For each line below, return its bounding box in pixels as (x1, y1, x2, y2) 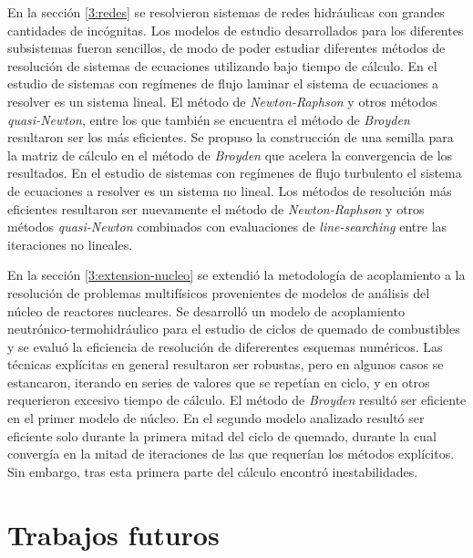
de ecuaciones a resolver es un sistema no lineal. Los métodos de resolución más (7, 181, 452, 200)
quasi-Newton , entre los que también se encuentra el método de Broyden (7, 109, 410, 129)
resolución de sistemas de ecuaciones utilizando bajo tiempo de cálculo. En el (7, 56, 437, 75)
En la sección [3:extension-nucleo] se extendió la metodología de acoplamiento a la (7, 265, 466, 284)
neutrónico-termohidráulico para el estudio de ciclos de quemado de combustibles (7, 319, 460, 338)
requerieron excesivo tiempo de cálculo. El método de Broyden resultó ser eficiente (7, 390, 467, 409)
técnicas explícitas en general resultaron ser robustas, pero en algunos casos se (7, 355, 444, 374)
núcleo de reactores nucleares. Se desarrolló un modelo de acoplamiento (7, 301, 405, 320)
